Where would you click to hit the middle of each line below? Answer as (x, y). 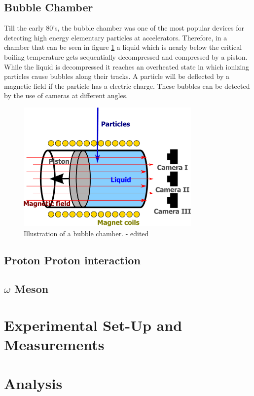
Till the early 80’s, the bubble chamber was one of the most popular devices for (124, 28)
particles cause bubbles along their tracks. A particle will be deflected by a (117, 76)
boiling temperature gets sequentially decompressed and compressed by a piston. (126, 56)
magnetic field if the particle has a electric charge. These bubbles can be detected (127, 86)
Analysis (33, 383)
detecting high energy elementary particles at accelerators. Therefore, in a (116, 37)
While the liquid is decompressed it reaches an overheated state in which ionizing (127, 66)
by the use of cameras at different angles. (66, 95)
